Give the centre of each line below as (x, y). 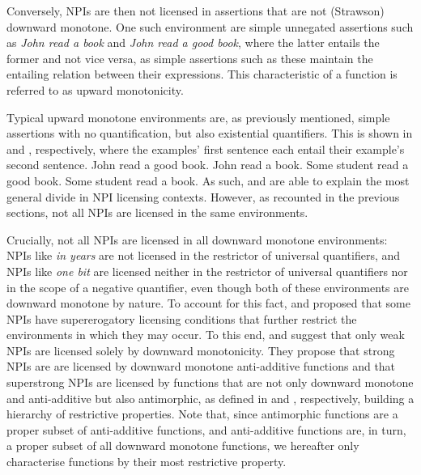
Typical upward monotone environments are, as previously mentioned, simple (198, 117)
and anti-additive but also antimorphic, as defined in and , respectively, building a (210, 398)
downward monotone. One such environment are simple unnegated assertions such (210, 26)
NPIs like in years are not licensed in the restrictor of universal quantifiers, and (204, 255)
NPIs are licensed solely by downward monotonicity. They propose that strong (201, 350)
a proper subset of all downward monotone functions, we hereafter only (183, 445)
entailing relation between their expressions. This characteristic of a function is (202, 74)
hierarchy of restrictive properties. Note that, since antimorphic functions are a (202, 414)
